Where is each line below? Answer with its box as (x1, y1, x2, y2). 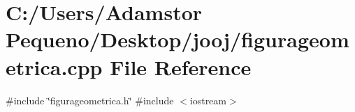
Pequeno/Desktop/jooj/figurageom (6, 25, 349, 54)
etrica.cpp (6, 52, 103, 81)
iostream (189, 93, 227, 107)
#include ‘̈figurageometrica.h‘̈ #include (6, 93, 174, 107)
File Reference (110, 52, 252, 81)
